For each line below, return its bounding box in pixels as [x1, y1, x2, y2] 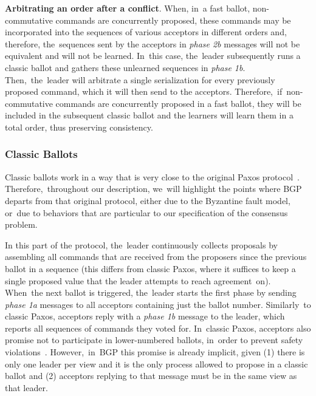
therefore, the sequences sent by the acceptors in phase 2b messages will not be [5, 37, 300, 50]
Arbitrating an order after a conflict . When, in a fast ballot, [5, 2, 250, 14]
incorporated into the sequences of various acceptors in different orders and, [5, 26, 287, 38]
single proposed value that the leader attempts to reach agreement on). [5, 274, 271, 287]
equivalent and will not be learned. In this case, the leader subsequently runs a [5, 49, 301, 62]
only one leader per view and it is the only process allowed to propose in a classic [5, 357, 308, 370]
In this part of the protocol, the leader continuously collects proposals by [5, 238, 278, 251]
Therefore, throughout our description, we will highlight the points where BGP [5, 182, 302, 195]
